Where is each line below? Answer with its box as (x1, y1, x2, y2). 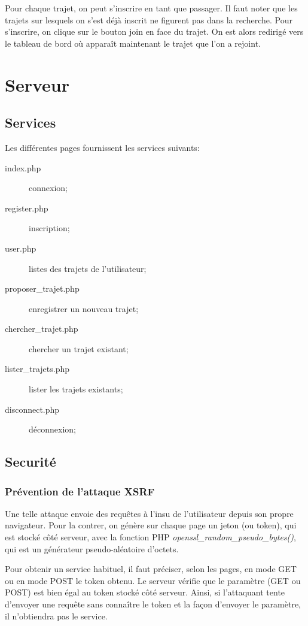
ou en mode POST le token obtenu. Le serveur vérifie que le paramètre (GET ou (5, 574, 301, 586)
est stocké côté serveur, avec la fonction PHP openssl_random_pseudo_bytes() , (5, 531, 296, 543)
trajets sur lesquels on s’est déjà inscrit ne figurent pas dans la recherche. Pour (5, 13, 293, 26)
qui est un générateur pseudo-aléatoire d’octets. (5, 542, 179, 555)
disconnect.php (5, 403, 60, 415)
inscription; (29, 222, 70, 234)
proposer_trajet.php (5, 282, 80, 295)
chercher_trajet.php (5, 322, 78, 335)
